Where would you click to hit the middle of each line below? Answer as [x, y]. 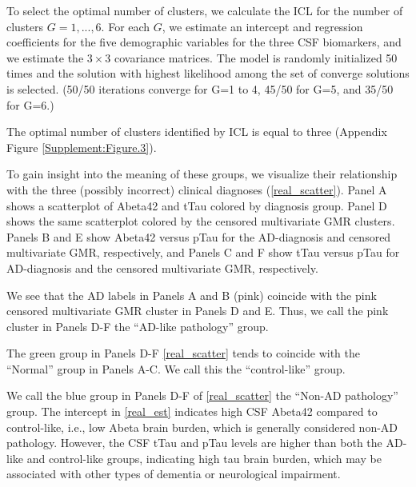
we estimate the [45, 57]
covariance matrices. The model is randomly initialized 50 [256, 57]
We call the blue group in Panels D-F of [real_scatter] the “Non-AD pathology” [202, 395]
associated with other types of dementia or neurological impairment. [174, 474]
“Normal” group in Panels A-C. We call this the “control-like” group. [176, 368]
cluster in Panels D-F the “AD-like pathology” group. [138, 326]
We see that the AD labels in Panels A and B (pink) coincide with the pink [192, 295]
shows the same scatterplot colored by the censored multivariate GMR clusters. [201, 221]
